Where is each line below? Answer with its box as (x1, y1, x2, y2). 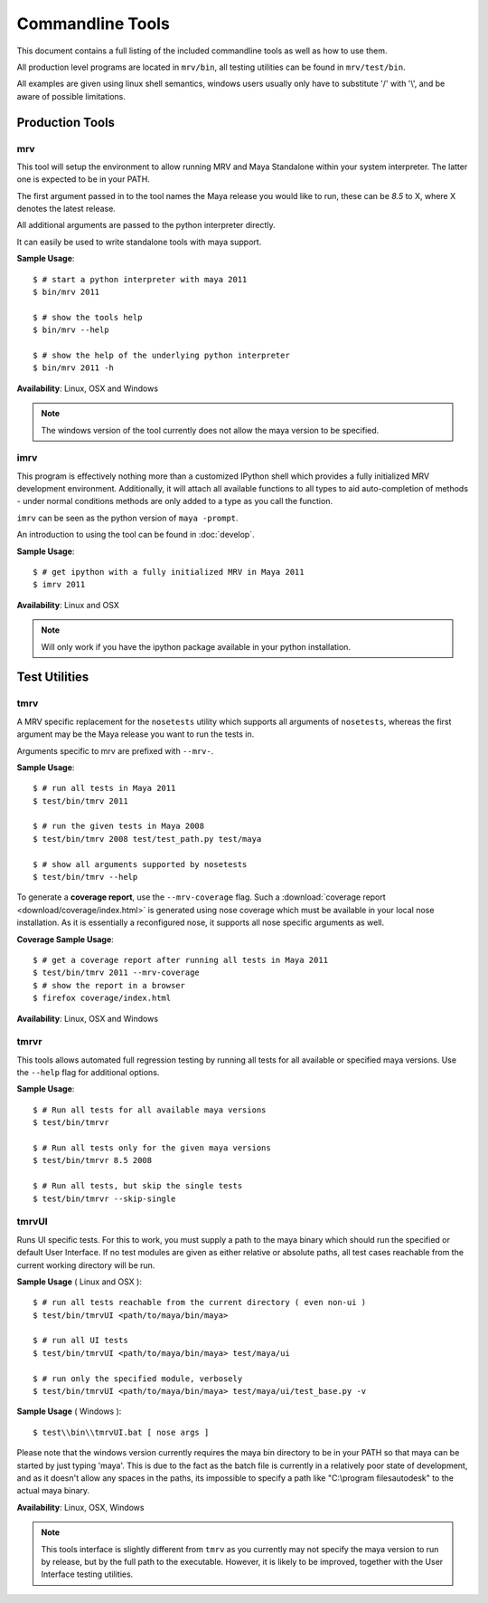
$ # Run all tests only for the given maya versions (33, 1143, 271, 1153)
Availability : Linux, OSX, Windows (16, 1502, 145, 1512)
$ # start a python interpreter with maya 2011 (33, 274, 248, 284)
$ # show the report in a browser (33, 980, 185, 990)
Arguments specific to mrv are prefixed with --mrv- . (16, 745, 214, 756)
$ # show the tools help (33, 312, 143, 322)
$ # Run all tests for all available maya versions (33, 1104, 267, 1115)
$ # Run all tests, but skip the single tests (33, 1181, 243, 1191)
